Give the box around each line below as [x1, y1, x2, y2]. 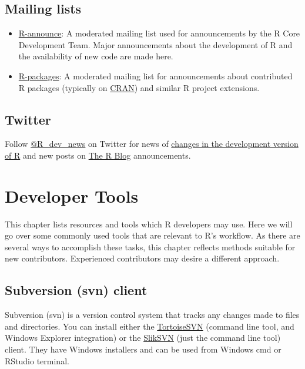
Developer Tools [5, 183, 139, 207]
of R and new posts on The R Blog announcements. [5, 149, 191, 161]
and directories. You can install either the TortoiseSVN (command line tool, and [5, 320, 294, 332]
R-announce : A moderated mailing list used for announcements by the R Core [18, 27, 300, 39]
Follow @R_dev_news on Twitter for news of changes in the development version [5, 137, 299, 150]
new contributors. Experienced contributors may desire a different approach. [5, 252, 280, 264]
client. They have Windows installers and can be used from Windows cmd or [5, 343, 281, 355]
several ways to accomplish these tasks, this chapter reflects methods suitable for [5, 240, 296, 253]
